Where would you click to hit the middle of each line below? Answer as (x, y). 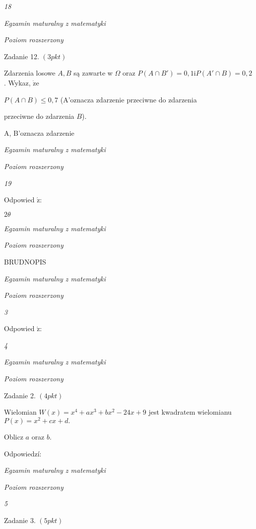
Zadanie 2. (20, 395)
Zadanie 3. (20, 520)
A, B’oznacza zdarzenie (39, 132)
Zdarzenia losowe (30, 73)
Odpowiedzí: (23, 453)
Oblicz (14, 436)
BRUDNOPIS (25, 261)
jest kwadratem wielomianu (190, 412)
